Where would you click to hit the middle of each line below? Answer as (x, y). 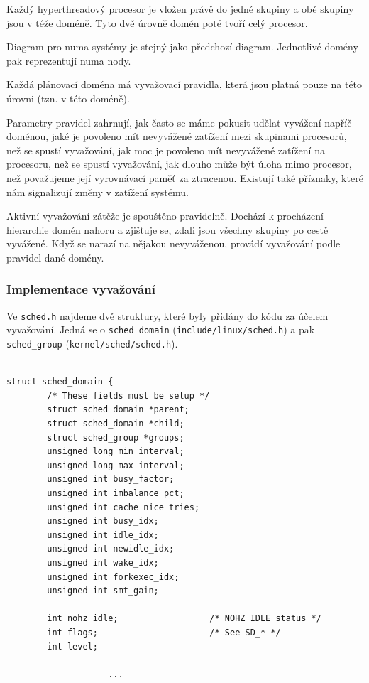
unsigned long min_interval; (116, 452)
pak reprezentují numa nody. (69, 60)
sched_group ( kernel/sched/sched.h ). (92, 344)
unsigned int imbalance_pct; (116, 494)
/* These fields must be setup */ (128, 396)
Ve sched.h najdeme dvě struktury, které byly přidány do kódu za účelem (167, 315)
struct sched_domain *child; (116, 424)
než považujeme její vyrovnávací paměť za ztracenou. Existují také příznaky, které (185, 177)
